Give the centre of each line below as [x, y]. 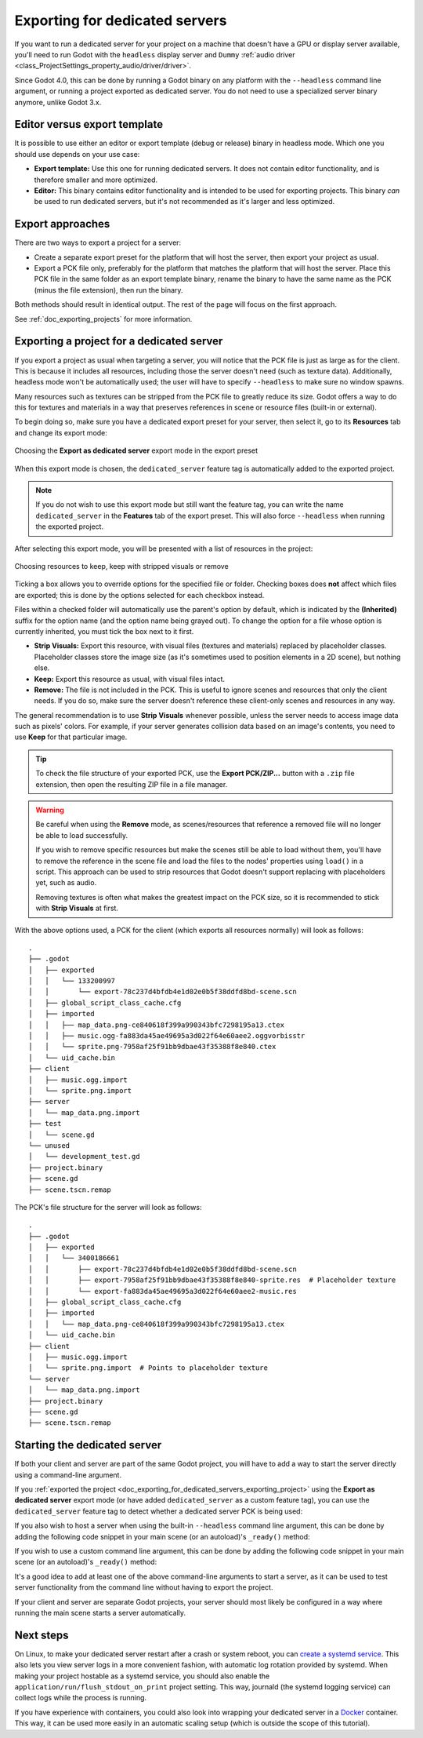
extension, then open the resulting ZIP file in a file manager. [132, 784]
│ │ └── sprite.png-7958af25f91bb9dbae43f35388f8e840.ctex [152, 1047]
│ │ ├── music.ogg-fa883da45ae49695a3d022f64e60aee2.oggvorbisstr [167, 1036]
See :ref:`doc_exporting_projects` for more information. [103, 319]
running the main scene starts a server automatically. [100, 1612]
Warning [50, 810]
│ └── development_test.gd [84, 1157]
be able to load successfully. [82, 835]
